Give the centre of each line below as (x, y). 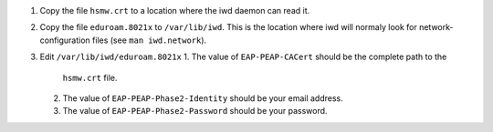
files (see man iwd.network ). (149, 40)
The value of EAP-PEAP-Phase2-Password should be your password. (195, 111)
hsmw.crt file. (90, 77)
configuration (65, 40)
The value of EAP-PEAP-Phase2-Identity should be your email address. (203, 98)
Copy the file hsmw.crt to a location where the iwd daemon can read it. (175, 10)
